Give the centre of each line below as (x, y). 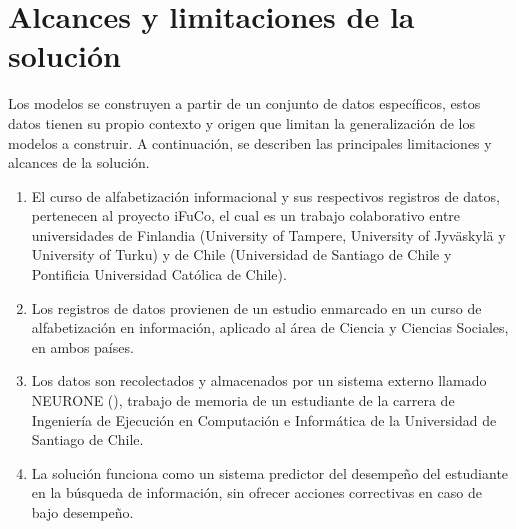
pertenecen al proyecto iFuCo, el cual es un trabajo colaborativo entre (246, 215)
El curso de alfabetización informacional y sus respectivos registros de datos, (265, 195)
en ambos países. (82, 346)
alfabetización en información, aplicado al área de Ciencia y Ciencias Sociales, (270, 327)
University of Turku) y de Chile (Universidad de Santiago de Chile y (241, 254)
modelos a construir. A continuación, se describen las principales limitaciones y (250, 142)
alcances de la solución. (79, 162)
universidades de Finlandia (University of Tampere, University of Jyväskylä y (268, 234)
